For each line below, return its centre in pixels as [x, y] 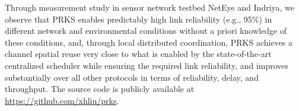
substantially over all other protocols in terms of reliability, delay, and [132, 77]
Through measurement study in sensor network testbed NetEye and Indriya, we [150, 7]
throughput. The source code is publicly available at [100, 89]
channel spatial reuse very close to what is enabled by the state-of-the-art [138, 54]
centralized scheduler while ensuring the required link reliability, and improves [147, 65]
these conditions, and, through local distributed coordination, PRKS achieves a [149, 42]
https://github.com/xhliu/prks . [62, 100]
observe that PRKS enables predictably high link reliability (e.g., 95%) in [139, 19]
